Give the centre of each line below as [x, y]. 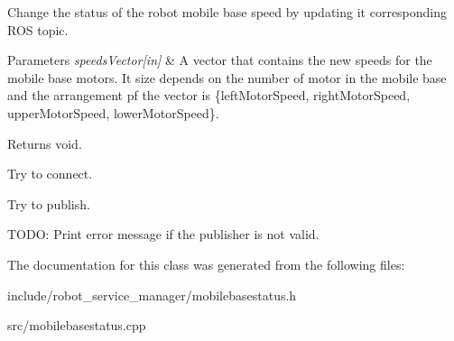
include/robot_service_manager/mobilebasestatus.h [152, 295]
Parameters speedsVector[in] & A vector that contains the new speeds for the [220, 60]
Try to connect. [50, 174]
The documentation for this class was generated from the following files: [206, 264]
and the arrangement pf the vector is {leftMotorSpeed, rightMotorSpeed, [209, 95]
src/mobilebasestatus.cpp [77, 325]
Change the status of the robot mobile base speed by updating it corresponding [227, 12]
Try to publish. [49, 203]
